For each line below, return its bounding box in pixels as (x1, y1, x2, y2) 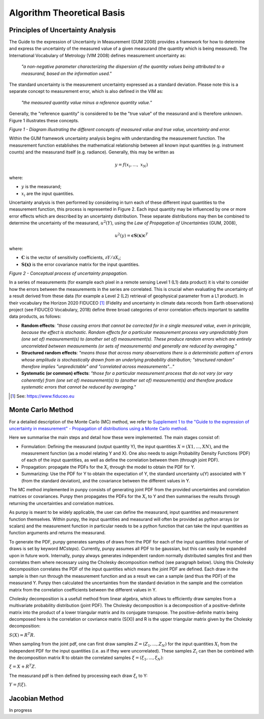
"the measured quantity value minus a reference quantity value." (21, 99, 153, 105)
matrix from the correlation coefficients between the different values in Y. (9, 587, 157, 592)
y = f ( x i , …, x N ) (115, 162, 148, 169)
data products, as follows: (9, 313, 61, 320)
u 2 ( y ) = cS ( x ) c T (114, 232, 149, 239)
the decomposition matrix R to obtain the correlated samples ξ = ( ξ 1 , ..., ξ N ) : (9, 655, 164, 662)
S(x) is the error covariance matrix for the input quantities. (21, 261, 140, 267)
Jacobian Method (9, 695, 64, 702)
